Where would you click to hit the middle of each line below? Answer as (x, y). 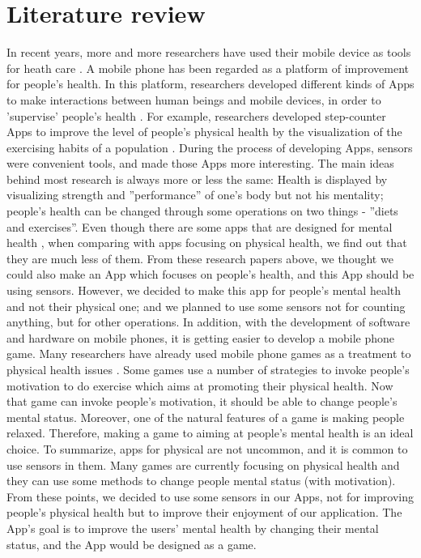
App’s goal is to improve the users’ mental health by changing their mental (193, 528)
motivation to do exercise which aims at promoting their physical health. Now (200, 385)
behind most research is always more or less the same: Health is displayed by (197, 179)
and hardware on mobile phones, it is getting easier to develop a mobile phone (201, 337)
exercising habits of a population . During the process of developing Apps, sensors (210, 147)
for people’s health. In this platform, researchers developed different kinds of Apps (210, 84)
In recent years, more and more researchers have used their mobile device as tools (209, 52)
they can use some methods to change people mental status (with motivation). (201, 481)
